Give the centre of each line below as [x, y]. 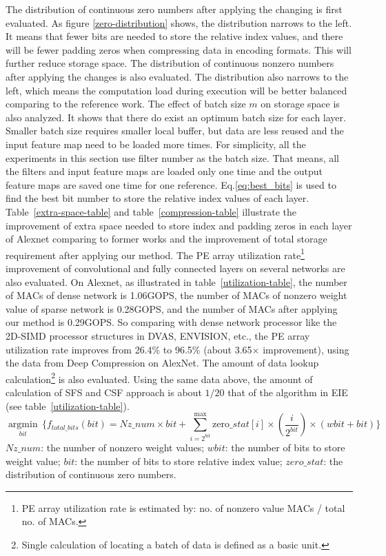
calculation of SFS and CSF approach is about [104, 392]
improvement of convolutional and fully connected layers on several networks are [175, 268]
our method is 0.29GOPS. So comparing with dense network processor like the [171, 322]
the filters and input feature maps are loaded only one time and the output [164, 171]
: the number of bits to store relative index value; [179, 461]
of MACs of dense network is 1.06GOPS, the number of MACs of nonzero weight [176, 295]
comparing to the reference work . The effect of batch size [126, 104]
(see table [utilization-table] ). [68, 405]
